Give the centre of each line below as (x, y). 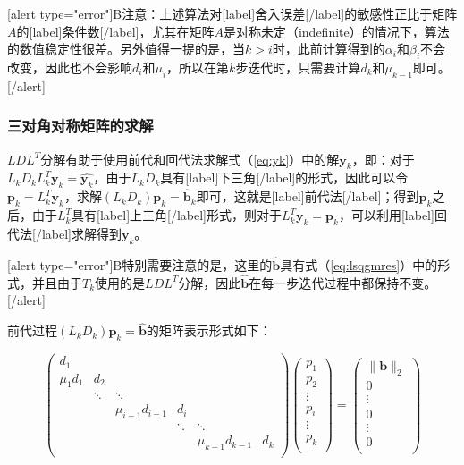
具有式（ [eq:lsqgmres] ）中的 (359, 265)
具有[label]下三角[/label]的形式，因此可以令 (284, 178)
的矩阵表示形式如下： (209, 330)
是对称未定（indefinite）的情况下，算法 (336, 31)
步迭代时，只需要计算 (298, 67)
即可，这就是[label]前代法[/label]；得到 (308, 196)
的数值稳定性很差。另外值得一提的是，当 (126, 49)
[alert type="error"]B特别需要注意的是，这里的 (140, 265)
